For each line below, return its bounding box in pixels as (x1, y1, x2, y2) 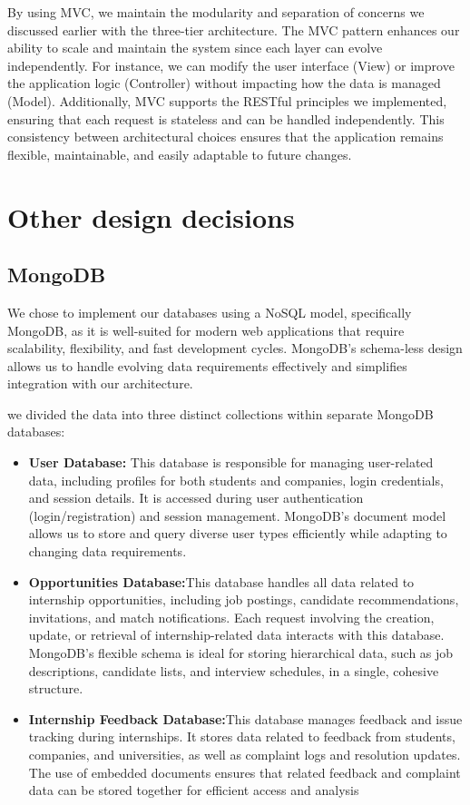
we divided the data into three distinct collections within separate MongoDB (7, 404, 434, 423)
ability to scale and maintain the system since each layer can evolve (7, 38, 383, 57)
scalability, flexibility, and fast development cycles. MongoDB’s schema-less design (7, 339, 463, 358)
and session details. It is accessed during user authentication (28, 488, 364, 507)
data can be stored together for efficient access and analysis (28, 780, 359, 800)
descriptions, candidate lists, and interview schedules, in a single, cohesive (28, 661, 439, 680)
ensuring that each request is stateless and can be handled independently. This (7, 109, 445, 128)
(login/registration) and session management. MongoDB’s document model (28, 506, 446, 525)
